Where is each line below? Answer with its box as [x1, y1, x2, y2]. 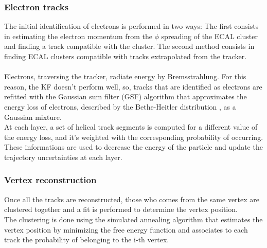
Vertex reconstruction [4, 173, 97, 186]
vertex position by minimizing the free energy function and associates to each [4, 224, 248, 235]
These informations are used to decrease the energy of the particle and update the [4, 141, 263, 152]
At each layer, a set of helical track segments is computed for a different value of [4, 121, 258, 132]
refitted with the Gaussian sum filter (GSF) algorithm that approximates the [4, 91, 247, 102]
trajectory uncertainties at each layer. [4, 151, 122, 162]
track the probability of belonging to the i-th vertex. [4, 234, 169, 245]
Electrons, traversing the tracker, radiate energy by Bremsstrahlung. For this [4, 71, 246, 82]
